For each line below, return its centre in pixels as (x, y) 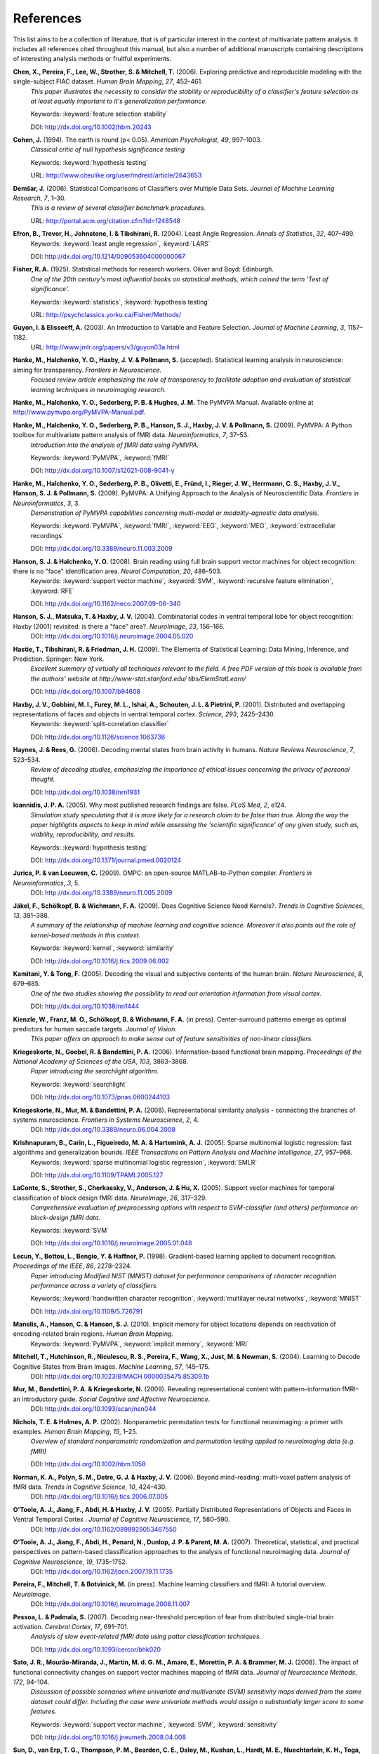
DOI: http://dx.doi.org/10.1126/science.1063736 (98, 737)
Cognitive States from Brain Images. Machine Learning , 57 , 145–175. (112, 1366)
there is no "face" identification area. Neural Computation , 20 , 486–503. (118, 571)
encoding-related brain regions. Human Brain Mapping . (93, 1334)
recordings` (47, 535)
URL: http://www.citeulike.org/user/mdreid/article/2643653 (116, 175)
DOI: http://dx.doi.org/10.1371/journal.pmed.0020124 (106, 860)
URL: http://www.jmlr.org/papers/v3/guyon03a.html (105, 347)
